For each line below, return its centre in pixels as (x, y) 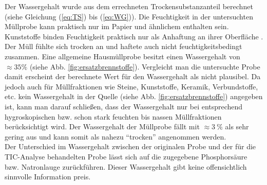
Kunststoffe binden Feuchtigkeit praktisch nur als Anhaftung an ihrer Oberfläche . (134, 36)
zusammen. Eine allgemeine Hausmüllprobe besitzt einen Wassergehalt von (122, 56)
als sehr (237, 126)
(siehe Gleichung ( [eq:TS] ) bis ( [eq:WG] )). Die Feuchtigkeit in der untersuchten (129, 16)
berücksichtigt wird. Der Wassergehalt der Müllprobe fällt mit (102, 126)
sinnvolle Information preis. (48, 177)
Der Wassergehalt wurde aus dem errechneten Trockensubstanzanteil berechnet (129, 6)
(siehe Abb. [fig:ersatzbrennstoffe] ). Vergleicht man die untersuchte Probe (145, 66)
